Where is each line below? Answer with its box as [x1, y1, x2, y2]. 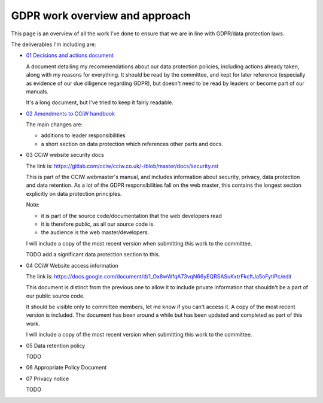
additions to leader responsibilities [41, 132, 126, 139]
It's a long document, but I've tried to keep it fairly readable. [26, 99, 173, 106]
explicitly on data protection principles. [26, 190, 122, 197]
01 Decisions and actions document [26, 51, 114, 59]
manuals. [26, 87, 49, 95]
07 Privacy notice [26, 375, 69, 382]
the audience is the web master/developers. [41, 229, 150, 236]
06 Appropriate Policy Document [26, 364, 107, 371]
